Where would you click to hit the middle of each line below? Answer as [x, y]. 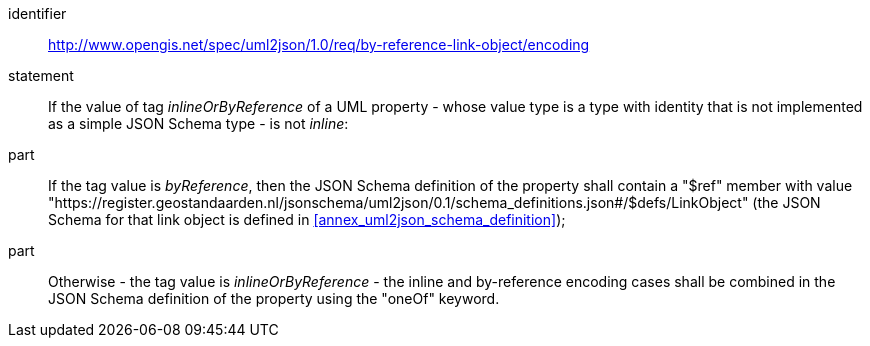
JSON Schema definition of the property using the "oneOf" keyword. [274, 298]
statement [41, 75]
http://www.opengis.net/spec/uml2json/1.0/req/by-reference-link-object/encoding [319, 44]
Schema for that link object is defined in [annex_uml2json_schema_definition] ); [307, 219]
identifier [37, 13]
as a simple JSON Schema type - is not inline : [198, 123]
